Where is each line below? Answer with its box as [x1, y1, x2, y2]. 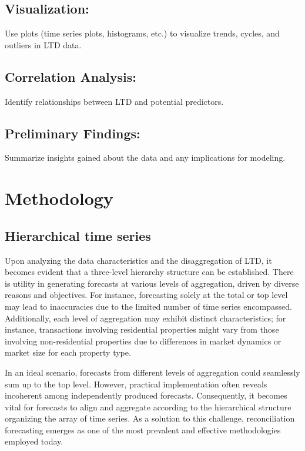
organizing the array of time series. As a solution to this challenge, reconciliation [5, 412, 295, 425]
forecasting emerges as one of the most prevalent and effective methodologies [5, 423, 281, 436]
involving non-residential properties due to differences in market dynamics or [5, 334, 281, 347]
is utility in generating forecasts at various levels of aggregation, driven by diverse [5, 277, 299, 289]
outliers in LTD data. [5, 38, 82, 51]
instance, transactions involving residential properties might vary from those [5, 323, 279, 336]
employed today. [5, 435, 63, 447]
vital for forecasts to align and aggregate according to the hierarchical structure [5, 400, 291, 413]
